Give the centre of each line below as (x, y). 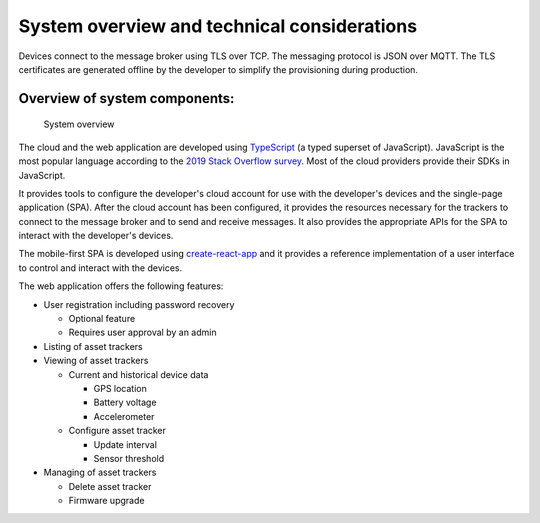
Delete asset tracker (110, 486)
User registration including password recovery (139, 304)
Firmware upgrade (106, 501)
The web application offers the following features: (121, 286)
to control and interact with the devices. (100, 267)
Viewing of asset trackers (96, 361)
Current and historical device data (138, 374)
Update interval (125, 444)
